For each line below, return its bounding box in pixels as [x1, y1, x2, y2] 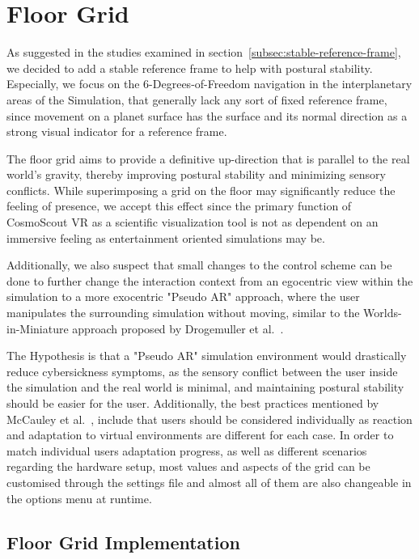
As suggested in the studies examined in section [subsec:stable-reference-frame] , [6, 44, 401, 61]
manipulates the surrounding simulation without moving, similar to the [6, 304, 360, 321]
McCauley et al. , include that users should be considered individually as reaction [6, 410, 413, 427]
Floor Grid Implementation [6, 529, 240, 554]
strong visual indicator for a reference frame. [6, 123, 227, 140]
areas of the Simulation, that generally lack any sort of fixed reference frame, [6, 91, 387, 108]
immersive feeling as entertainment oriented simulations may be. [6, 229, 325, 246]
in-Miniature [6, 320, 69, 337]
